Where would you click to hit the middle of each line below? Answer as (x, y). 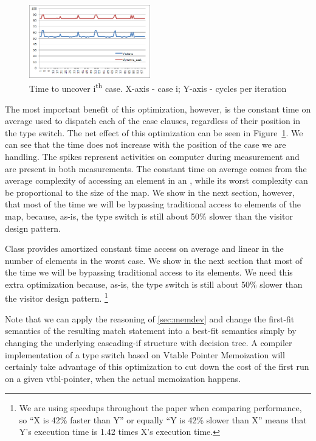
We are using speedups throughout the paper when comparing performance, (160, 408)
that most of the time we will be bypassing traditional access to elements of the (153, 204)
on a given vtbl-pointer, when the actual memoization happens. (123, 378)
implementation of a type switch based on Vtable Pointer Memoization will (145, 354)
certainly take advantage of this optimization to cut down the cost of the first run (157, 366)
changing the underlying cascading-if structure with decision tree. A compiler (149, 342)
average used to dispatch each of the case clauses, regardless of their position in (153, 121)
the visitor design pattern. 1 (57, 297)
